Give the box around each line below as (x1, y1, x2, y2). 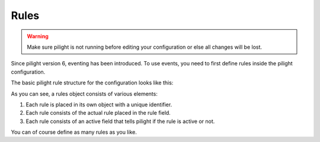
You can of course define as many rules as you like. (11, 128, 137, 136)
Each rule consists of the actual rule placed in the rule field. (25, 109, 171, 116)
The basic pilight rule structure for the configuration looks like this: (11, 79, 174, 86)
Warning (27, 33, 49, 40)
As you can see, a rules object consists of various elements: (11, 90, 158, 97)
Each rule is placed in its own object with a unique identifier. (25, 101, 172, 108)
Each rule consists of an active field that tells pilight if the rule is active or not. (25, 118, 215, 125)
